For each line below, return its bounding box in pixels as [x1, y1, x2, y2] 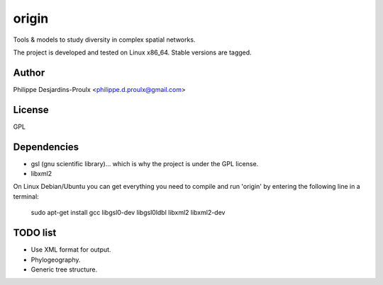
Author [13, 66, 45, 78]
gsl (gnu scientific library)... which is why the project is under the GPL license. [30, 159, 259, 168]
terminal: [13, 192, 39, 201]
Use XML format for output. [30, 245, 111, 254]
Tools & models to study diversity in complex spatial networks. [13, 35, 196, 44]
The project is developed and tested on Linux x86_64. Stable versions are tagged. [13, 48, 252, 57]
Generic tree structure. [30, 265, 98, 274]
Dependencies [13, 141, 79, 153]
